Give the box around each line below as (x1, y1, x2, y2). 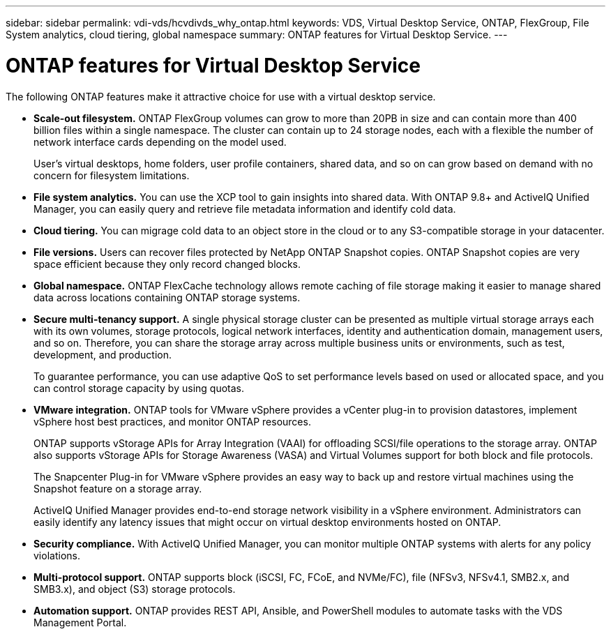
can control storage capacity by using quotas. (33, 382, 245, 394)
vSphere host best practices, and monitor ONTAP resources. (33, 415, 311, 428)
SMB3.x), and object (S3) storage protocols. (33, 582, 236, 595)
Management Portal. (33, 616, 127, 628)
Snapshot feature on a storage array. (33, 482, 202, 495)
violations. (33, 549, 80, 561)
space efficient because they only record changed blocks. (33, 257, 301, 270)
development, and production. (33, 348, 172, 361)
